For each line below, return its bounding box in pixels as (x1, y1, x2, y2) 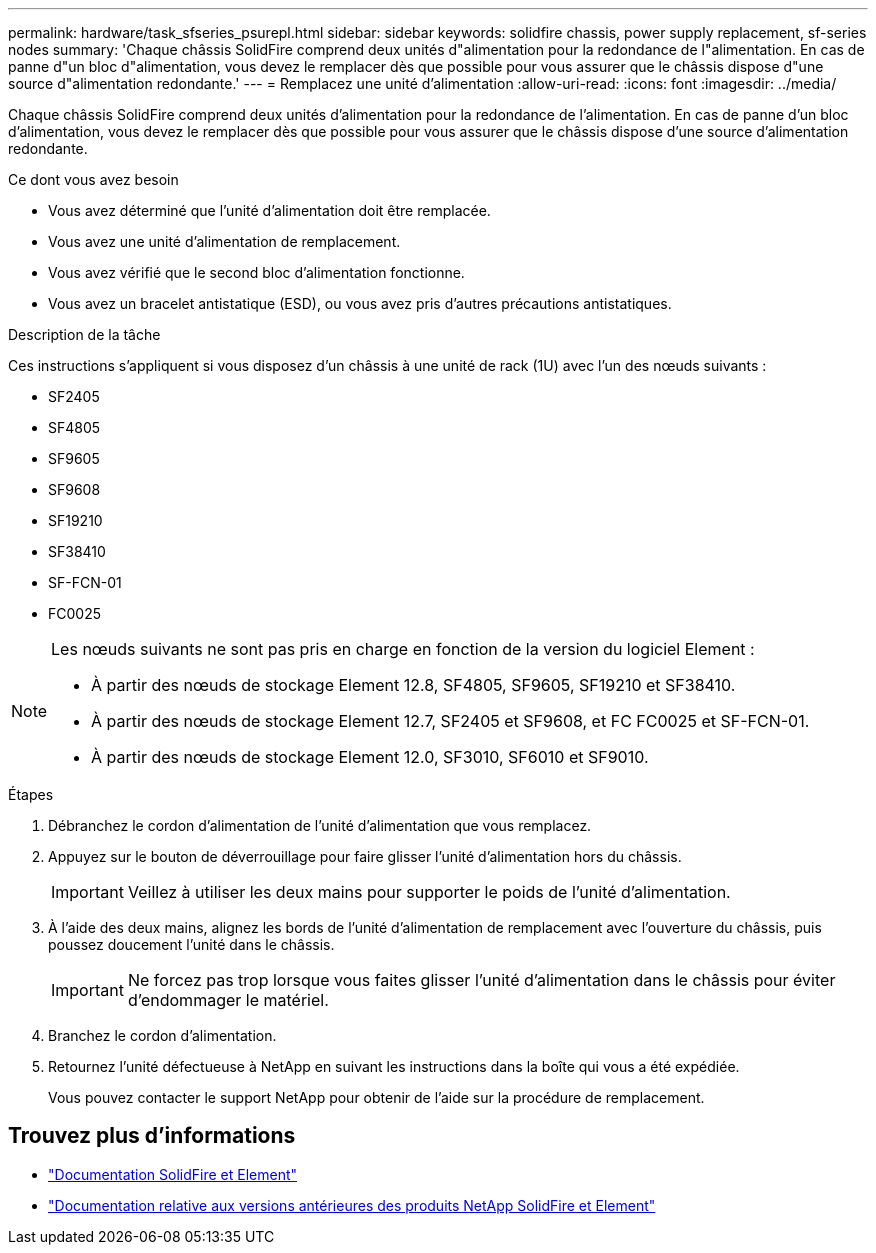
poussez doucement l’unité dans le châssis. (48, 936, 335, 953)
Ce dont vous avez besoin (8, 171, 179, 188)
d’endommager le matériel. (127, 990, 329, 1010)
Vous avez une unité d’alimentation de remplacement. (48, 233, 401, 250)
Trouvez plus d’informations (8, 1123, 296, 1149)
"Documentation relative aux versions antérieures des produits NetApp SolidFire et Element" (48, 1196, 656, 1214)
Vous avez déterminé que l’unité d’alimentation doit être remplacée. (48, 202, 491, 219)
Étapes (8, 786, 54, 803)
